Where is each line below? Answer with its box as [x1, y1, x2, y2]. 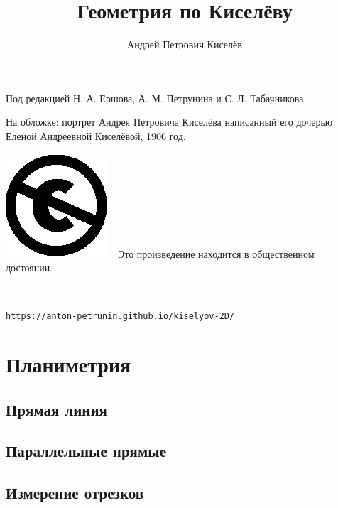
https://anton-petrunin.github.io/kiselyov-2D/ [6, 311, 235, 322]
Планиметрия [6, 350, 131, 379]
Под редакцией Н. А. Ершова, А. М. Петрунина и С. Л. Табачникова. [6, 90, 307, 105]
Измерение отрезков [6, 482, 144, 504]
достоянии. [6, 260, 53, 275]
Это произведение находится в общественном [117, 246, 315, 261]
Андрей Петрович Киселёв [127, 37, 242, 52]
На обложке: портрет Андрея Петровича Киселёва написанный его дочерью [6, 114, 333, 129]
